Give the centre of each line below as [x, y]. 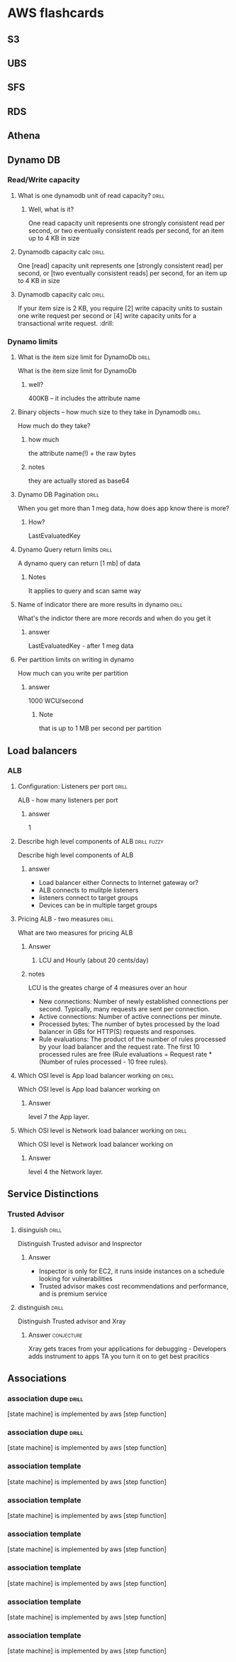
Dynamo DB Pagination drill [58, 495]
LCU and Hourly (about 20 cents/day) [94, 960]
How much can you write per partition [73, 673]
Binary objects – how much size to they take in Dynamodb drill [109, 412]
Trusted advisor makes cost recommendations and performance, [134, 1286]
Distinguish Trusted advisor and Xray [72, 1321]
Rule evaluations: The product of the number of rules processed [132, 1039]
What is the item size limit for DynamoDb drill [84, 357]
